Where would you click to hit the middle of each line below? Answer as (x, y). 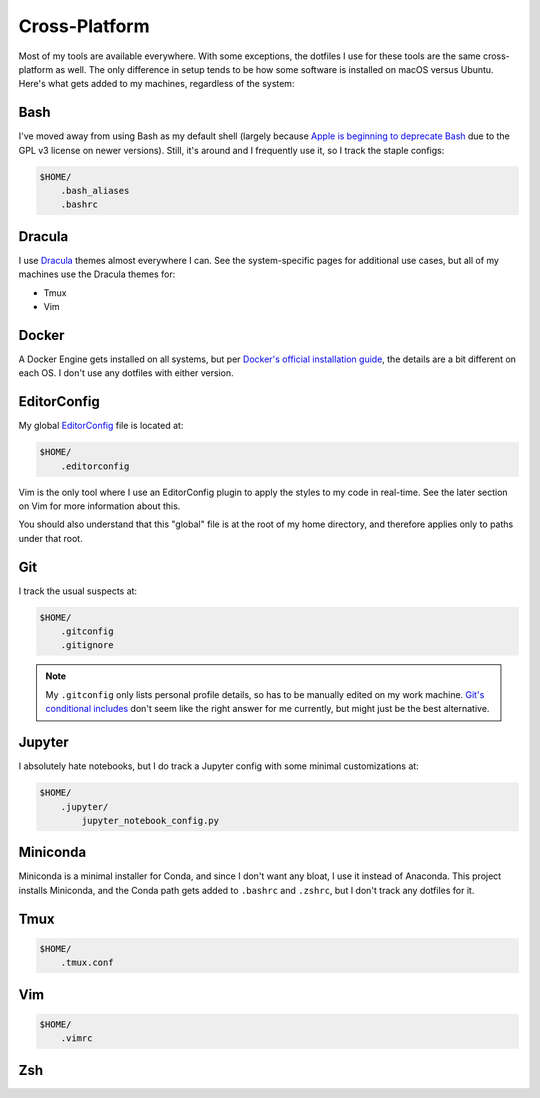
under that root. (51, 538)
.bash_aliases (95, 190)
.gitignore (87, 645)
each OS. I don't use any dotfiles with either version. (126, 373)
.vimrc (76, 1038)
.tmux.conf (87, 963)
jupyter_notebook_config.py (150, 820)
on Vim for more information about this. (99, 506)
